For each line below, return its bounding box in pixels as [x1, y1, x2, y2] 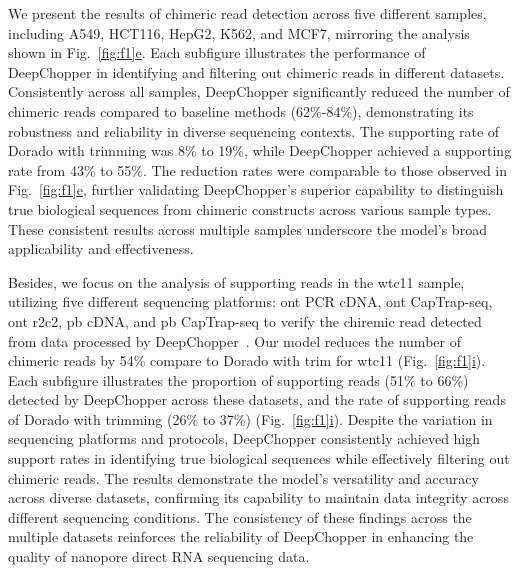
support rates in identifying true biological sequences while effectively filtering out [8, 448, 510, 469]
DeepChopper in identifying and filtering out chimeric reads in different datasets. [8, 61, 505, 82]
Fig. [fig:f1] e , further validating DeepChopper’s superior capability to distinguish [8, 179, 504, 200]
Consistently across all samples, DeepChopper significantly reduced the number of [8, 81, 510, 102]
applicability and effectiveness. [8, 238, 194, 259]
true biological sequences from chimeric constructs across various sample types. [8, 198, 492, 219]
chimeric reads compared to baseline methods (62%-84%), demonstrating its [8, 100, 474, 121]
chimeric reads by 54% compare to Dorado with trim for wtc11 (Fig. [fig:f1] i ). [8, 350, 486, 371]
